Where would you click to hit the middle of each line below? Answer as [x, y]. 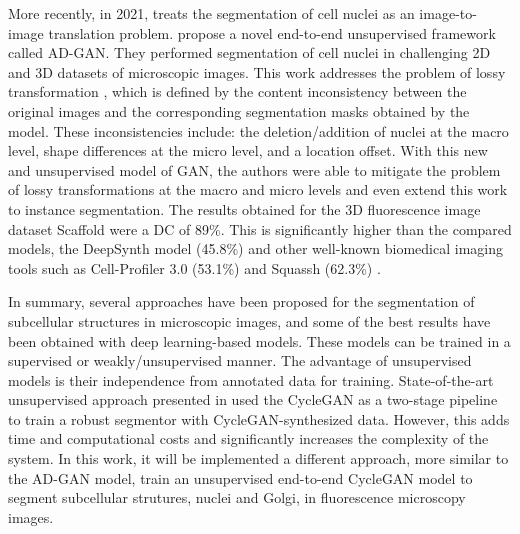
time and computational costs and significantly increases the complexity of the [248, 438]
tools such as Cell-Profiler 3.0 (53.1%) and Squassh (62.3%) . [194, 267]
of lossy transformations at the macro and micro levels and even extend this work [258, 189]
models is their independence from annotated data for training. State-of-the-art [251, 379]
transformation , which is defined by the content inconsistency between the [237, 91]
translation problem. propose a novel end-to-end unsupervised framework [272, 32]
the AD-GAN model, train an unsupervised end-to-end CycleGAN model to [240, 477]
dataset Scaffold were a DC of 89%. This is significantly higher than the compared [260, 228]
